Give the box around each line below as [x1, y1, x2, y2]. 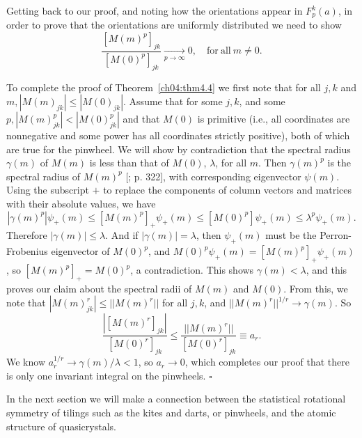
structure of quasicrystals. [6, 419, 116, 433]
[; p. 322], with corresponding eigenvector [125, 169, 301, 183]
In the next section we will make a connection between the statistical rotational [6, 391, 346, 406]
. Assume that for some [123, 94, 223, 109]
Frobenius [6, 244, 48, 258]
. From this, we [283, 281, 348, 295]
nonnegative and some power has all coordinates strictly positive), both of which [6, 128, 350, 143]
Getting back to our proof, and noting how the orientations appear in [6, 3, 303, 17]
